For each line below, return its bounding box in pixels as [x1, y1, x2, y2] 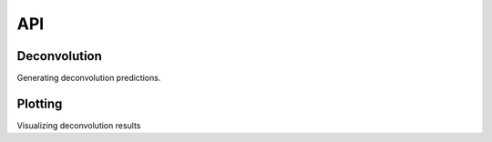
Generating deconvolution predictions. [16, 73, 161, 84]
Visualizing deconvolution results [16, 119, 141, 131]
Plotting [16, 96, 63, 111]
